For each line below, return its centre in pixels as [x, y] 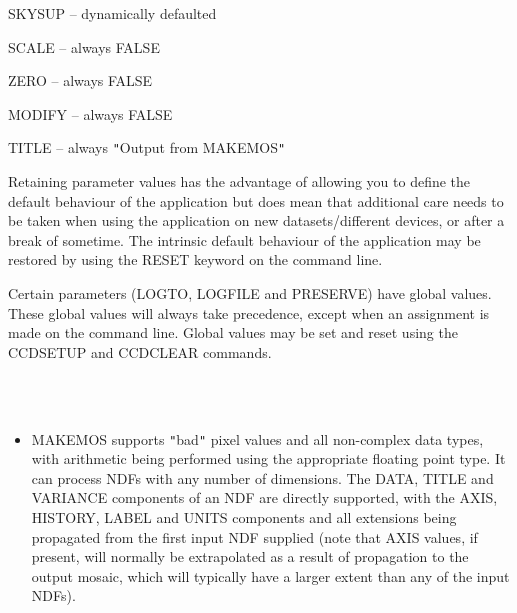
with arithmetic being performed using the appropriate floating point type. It [268, 458]
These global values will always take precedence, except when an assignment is [249, 312]
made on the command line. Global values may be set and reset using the [233, 332]
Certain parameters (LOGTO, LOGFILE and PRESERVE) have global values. [250, 293]
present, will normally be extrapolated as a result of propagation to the [250, 556]
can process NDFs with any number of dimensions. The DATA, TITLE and [262, 477]
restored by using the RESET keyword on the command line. [195, 259]
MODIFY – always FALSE [90, 113]
